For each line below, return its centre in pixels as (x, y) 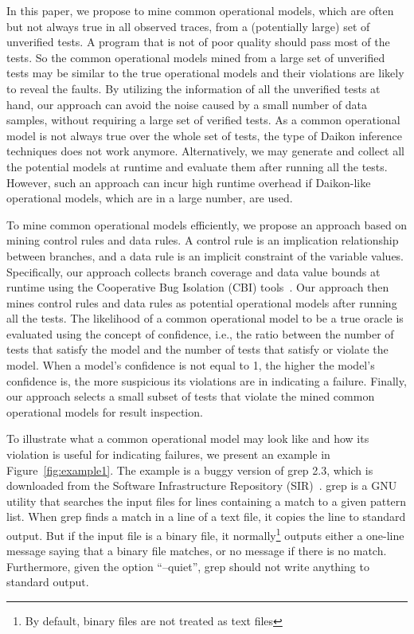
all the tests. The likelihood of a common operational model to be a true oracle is (205, 318)
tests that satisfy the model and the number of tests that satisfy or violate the (197, 349)
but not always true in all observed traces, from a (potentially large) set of (188, 26)
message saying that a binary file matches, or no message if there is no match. (197, 551)
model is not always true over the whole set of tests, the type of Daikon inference (204, 135)
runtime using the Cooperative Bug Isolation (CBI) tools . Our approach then (198, 287)
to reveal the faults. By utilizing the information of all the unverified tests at (193, 88)
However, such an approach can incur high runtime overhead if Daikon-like (189, 182)
